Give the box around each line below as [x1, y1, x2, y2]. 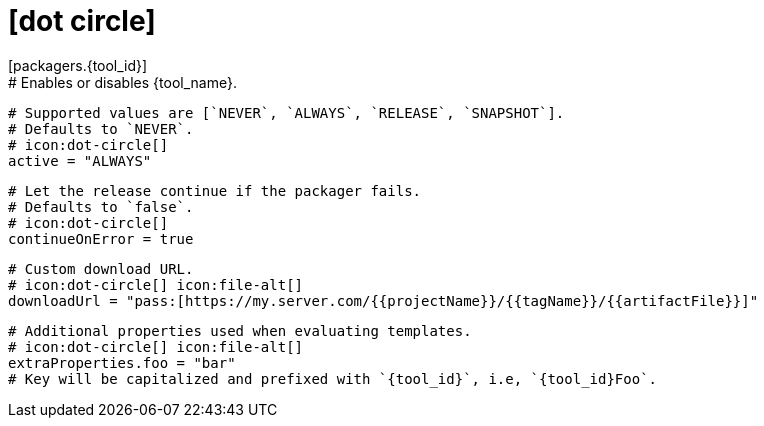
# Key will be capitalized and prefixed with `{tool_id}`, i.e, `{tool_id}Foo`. [8, 370, 658, 387]
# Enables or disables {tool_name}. [8, 73, 237, 91]
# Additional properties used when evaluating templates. [8, 322, 472, 339]
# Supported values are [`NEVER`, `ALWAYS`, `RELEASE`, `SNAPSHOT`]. [8, 104, 565, 121]
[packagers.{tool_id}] [8, 56, 148, 74]
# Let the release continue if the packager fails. [8, 182, 422, 199]
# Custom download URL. [8, 260, 194, 277]
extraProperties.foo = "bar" [8, 354, 236, 371]
